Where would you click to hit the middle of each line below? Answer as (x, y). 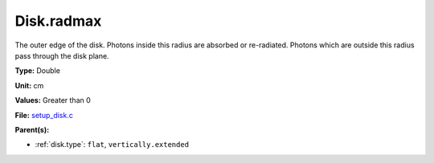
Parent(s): (32, 129)
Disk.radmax (58, 21)
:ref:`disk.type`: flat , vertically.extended (112, 145)
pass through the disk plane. (62, 55)
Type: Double (37, 71)
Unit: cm (29, 85)
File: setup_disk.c (44, 115)
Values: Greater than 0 (53, 100)
